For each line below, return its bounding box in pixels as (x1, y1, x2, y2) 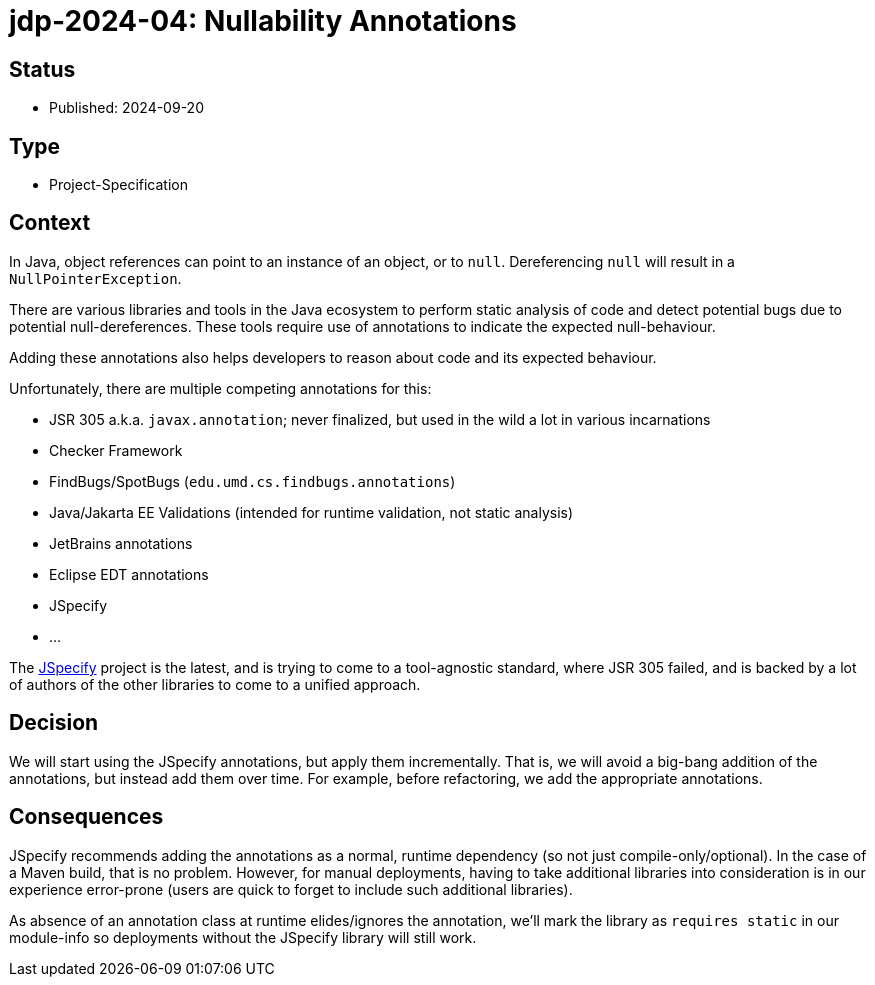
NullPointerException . (9, 269, 182, 287)
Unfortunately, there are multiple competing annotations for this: (9, 379, 432, 397)
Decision (9, 710, 99, 736)
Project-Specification (49, 176, 188, 194)
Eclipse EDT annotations (49, 565, 209, 583)
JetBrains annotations (49, 534, 193, 552)
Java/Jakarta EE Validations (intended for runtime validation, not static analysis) (49, 503, 574, 521)
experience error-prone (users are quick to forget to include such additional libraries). (9, 880, 573, 898)
